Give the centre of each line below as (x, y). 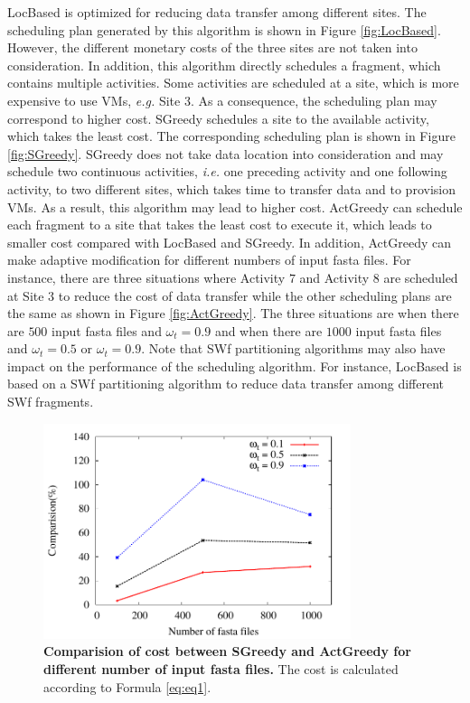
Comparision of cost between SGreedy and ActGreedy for (227, 651)
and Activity (334, 277)
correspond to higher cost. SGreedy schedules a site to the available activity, (218, 118)
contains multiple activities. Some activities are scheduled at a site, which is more (233, 83)
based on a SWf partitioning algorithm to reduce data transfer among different (226, 384)
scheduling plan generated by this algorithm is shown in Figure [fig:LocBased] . (224, 29)
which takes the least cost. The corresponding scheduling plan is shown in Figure (231, 136)
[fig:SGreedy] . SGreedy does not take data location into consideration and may (226, 153)
